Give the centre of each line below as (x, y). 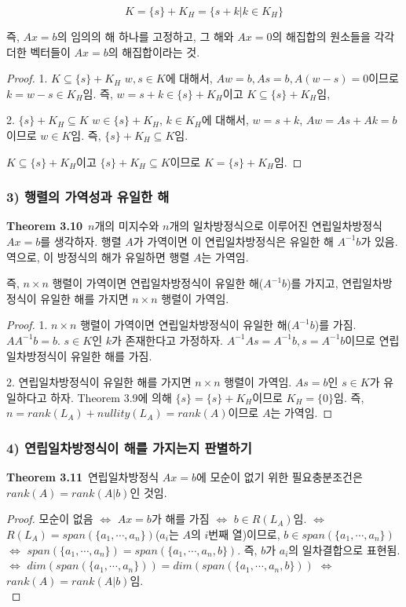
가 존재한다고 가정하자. (167, 340)
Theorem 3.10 (44, 226)
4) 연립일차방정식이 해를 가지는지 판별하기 (129, 447)
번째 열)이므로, (244, 534)
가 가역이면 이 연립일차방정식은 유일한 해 (233, 241)
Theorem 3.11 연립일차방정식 (83, 477)
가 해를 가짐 (180, 519)
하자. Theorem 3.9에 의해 (111, 397)
